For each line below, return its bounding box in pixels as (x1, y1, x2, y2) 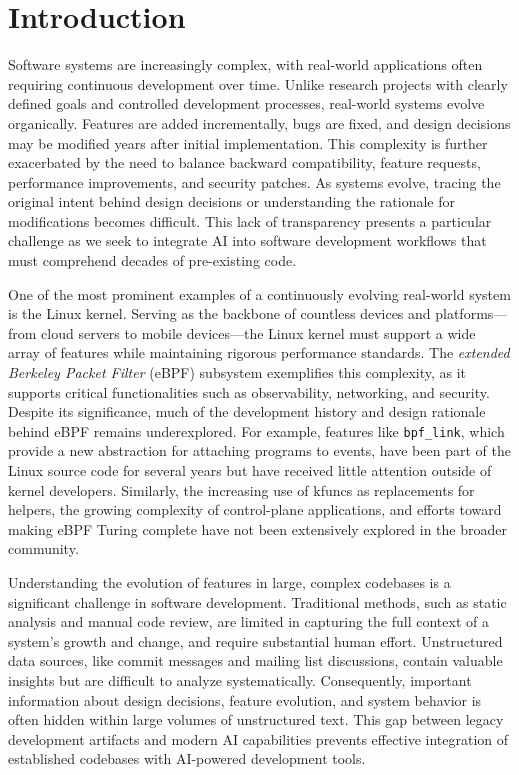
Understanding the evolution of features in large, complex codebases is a (8, 572, 451, 593)
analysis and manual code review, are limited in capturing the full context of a (8, 611, 489, 632)
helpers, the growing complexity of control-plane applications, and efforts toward (8, 499, 502, 520)
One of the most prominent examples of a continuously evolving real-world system (8, 283, 511, 304)
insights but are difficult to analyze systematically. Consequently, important (8, 670, 472, 690)
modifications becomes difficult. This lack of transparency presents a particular (8, 210, 492, 231)
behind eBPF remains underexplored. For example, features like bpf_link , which (8, 420, 505, 441)
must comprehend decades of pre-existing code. (8, 250, 297, 271)
